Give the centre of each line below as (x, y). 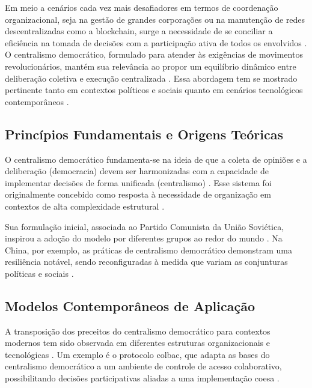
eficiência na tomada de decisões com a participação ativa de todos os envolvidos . (156, 42)
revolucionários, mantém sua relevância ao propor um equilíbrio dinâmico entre (151, 66)
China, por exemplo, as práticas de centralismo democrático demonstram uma (149, 250)
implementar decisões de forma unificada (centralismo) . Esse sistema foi (138, 182)
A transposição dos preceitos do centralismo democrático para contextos (138, 331)
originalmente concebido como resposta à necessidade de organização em (138, 194)
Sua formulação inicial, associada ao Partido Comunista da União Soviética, (145, 226)
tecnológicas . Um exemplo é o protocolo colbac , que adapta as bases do (137, 354)
